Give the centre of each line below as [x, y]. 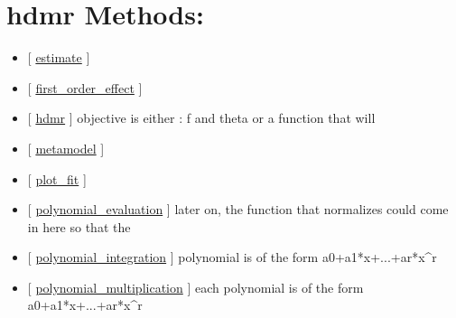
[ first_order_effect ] [85, 87]
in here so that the [79, 226]
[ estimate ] [59, 57]
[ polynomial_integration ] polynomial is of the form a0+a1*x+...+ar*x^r [232, 257]
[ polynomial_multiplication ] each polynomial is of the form [195, 287]
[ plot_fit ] [57, 178]
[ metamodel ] [66, 148]
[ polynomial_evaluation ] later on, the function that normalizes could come [238, 209]
